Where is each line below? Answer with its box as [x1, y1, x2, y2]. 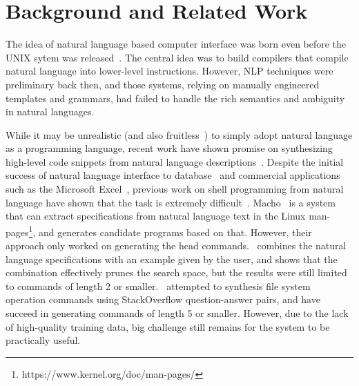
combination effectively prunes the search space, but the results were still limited [6, 265, 347, 280]
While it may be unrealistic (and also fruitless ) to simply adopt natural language [6, 127, 353, 142]
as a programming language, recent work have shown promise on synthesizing [6, 141, 333, 155]
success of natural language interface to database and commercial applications [6, 168, 340, 182]
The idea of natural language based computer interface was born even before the [6, 37, 347, 51]
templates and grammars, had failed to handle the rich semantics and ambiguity [6, 90, 345, 105]
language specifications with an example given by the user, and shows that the [6, 251, 338, 266]
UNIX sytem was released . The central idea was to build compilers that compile [6, 50, 349, 64]
